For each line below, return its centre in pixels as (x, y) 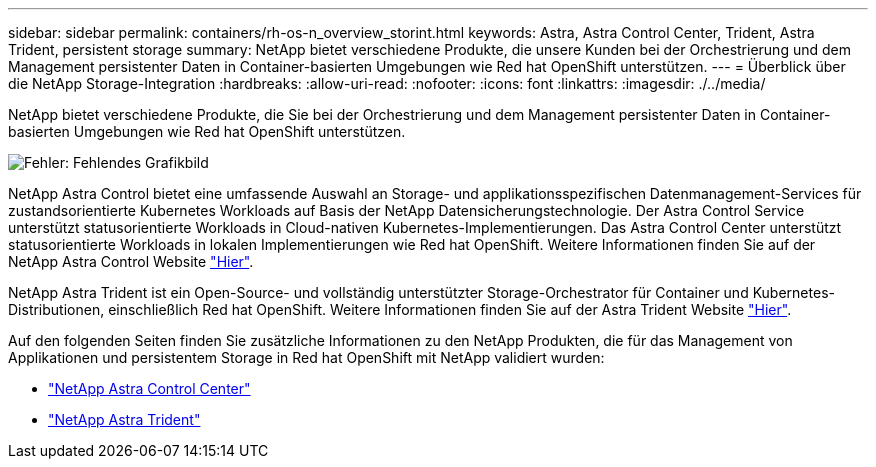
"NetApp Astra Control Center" (149, 388)
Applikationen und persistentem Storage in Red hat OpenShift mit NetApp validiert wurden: (306, 357)
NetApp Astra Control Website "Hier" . (131, 261)
